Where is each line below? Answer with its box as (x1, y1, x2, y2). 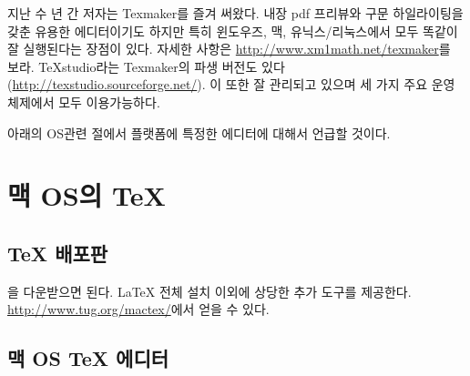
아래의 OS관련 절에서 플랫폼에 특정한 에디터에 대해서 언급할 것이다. (7, 123, 391, 142)
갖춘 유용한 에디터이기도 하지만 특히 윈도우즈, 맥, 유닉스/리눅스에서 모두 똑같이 (7, 21, 458, 40)
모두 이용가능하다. (58, 92, 160, 111)
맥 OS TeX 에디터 (7, 344, 169, 372)
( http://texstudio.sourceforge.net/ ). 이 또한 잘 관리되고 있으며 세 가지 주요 (7, 75, 428, 94)
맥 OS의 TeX (7, 177, 166, 214)
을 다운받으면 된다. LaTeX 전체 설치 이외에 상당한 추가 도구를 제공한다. (7, 281, 412, 300)
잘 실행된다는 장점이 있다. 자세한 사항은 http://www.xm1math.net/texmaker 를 (7, 39, 451, 58)
